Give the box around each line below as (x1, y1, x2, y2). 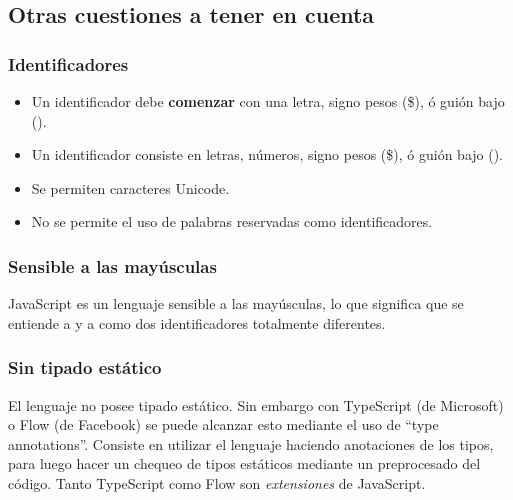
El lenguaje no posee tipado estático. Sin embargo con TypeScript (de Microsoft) (8, 394, 504, 415)
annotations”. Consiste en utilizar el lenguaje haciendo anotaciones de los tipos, (8, 433, 494, 454)
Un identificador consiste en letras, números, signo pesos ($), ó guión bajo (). (31, 144, 504, 165)
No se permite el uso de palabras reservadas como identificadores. (31, 211, 433, 232)
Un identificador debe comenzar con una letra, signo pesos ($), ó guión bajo (31, 91, 505, 111)
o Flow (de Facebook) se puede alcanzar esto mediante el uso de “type (8, 414, 439, 435)
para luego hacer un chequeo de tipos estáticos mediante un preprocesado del (8, 453, 481, 474)
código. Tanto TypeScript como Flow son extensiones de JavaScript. (8, 472, 426, 493)
